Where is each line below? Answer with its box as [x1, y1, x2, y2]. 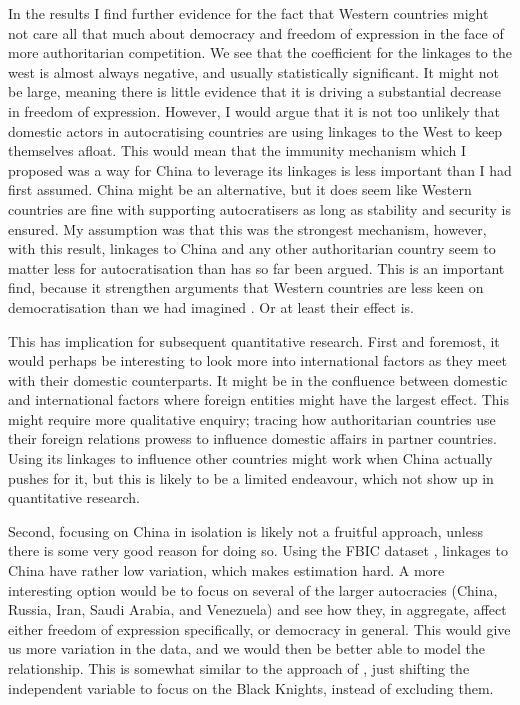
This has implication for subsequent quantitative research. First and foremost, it [8, 330, 500, 351]
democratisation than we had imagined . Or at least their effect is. [8, 296, 414, 317]
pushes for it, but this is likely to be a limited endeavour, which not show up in [8, 467, 494, 488]
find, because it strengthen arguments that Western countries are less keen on [8, 277, 484, 298]
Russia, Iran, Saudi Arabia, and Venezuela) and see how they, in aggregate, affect [8, 599, 507, 620]
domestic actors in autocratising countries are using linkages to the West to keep [8, 120, 503, 141]
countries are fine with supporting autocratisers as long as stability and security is [8, 198, 511, 219]
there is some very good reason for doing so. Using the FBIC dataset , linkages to [8, 540, 508, 561]
